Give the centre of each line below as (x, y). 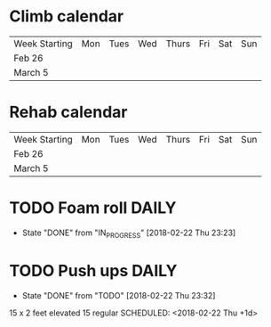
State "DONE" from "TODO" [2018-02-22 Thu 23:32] (119, 295)
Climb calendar (67, 16)
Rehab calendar (68, 112)
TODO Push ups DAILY (93, 270)
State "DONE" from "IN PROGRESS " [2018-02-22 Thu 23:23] (129, 233)
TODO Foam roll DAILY (93, 208)
